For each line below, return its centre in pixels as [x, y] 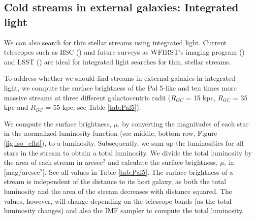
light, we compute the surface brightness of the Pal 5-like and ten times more [120, 87]
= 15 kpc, [201, 97]
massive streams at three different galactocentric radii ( [87, 97]
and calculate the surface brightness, [163, 162]
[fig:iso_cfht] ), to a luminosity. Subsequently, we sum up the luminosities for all [124, 142]
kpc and [16, 107]
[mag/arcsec [22, 172]
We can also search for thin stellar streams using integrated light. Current [115, 42]
